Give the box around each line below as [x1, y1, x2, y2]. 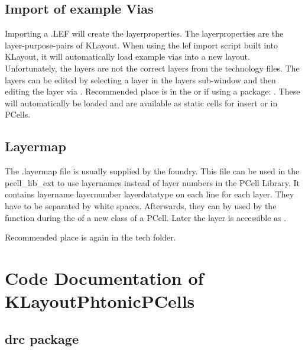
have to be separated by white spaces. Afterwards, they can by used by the [5, 199, 277, 212]
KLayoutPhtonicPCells [5, 289, 195, 313]
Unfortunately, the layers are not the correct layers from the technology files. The [5, 61, 300, 74]
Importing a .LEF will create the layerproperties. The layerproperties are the [5, 27, 284, 40]
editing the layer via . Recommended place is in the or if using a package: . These [5, 85, 300, 97]
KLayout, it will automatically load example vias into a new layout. [5, 50, 250, 63]
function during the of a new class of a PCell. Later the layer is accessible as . [5, 211, 287, 223]
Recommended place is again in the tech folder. [5, 231, 176, 243]
